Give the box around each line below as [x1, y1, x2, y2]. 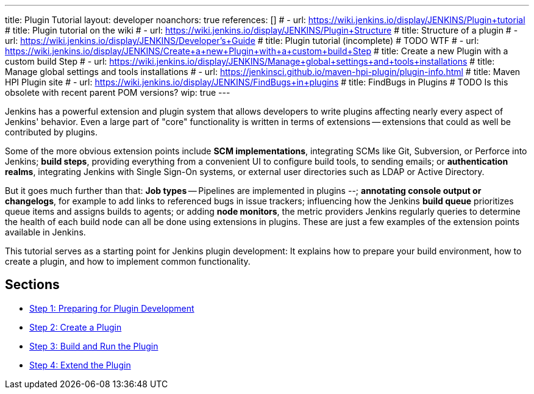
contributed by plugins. [5, 127, 98, 137]
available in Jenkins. [5, 227, 86, 237]
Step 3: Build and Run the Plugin [29, 340, 158, 351]
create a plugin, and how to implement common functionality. [5, 256, 251, 267]
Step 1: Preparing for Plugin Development [29, 303, 194, 313]
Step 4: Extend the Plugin [29, 359, 131, 370]
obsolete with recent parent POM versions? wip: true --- [5, 87, 230, 98]
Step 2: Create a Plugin [29, 321, 122, 332]
